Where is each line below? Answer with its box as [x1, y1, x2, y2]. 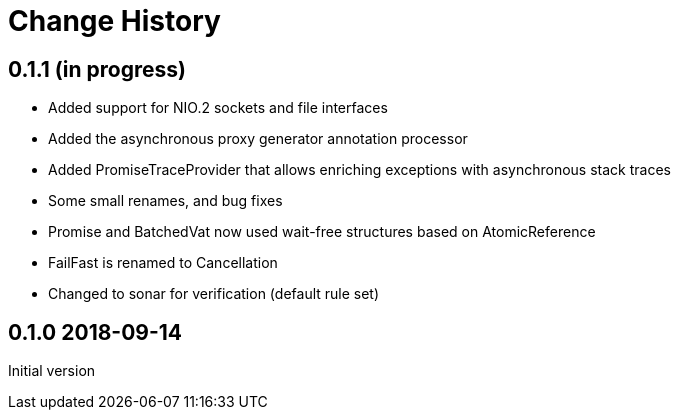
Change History [8, 4, 221, 38]
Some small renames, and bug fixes [48, 192, 283, 210]
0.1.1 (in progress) [8, 56, 186, 82]
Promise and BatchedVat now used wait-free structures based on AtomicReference [48, 223, 596, 241]
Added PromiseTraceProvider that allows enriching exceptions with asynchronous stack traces [48, 161, 671, 179]
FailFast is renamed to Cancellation [48, 254, 278, 272]
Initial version [8, 362, 96, 380]
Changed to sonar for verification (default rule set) [48, 285, 380, 303]
